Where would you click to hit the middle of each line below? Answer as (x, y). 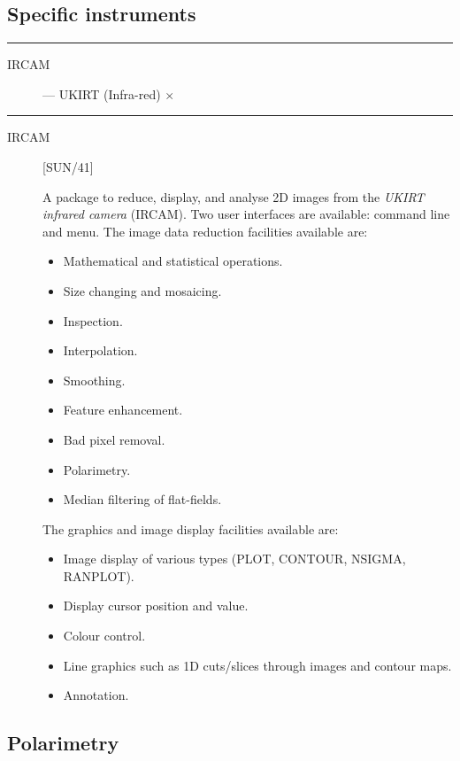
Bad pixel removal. (114, 439)
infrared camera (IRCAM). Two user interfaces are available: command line (246, 214)
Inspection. (93, 320)
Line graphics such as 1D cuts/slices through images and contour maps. (257, 665)
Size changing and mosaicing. (142, 290)
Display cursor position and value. (156, 606)
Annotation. (96, 695)
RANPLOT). (99, 575)
